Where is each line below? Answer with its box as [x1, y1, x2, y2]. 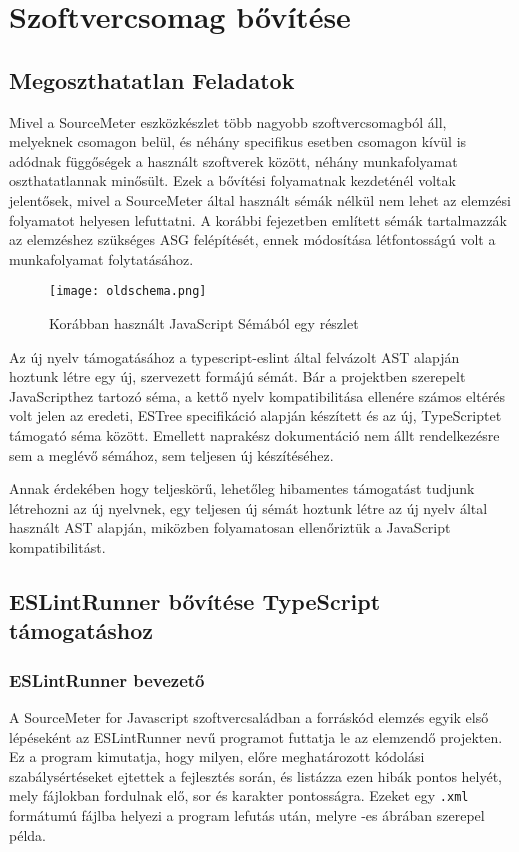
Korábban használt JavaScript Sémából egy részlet [49, 312, 359, 333]
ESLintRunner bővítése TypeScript [9, 585, 381, 616]
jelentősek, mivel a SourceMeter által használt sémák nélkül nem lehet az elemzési [9, 189, 511, 210]
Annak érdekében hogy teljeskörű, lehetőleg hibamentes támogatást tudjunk [9, 478, 475, 499]
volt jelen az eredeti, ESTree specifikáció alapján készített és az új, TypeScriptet [9, 405, 502, 426]
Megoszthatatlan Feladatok [9, 64, 295, 95]
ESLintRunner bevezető [9, 667, 205, 692]
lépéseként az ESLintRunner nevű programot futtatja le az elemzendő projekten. [9, 726, 503, 747]
